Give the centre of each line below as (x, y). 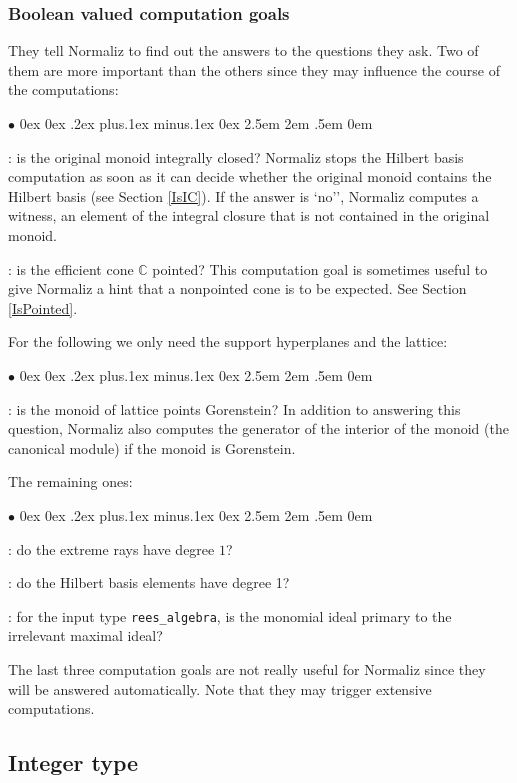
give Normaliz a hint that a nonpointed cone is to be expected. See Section (237, 288)
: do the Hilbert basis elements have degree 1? (149, 582)
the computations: (63, 89)
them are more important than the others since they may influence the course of (254, 69)
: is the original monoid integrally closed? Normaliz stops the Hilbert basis (236, 156)
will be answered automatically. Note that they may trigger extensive (220, 688)
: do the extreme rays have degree (111, 548)
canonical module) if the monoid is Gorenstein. (152, 447)
